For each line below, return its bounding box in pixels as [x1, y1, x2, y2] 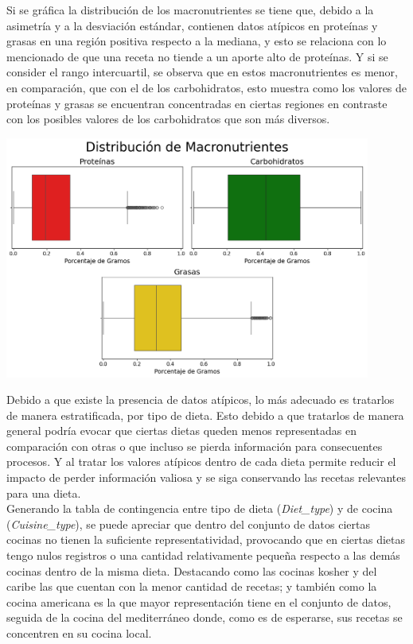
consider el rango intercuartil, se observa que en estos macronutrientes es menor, [6, 64, 398, 80]
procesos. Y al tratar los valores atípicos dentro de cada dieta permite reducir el [6, 453, 396, 470]
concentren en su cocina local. [6, 625, 152, 642]
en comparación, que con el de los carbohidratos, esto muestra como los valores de [6, 79, 407, 95]
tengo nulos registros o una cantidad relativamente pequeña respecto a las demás [6, 547, 400, 564]
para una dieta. [6, 484, 81, 501]
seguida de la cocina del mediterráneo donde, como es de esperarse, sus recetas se [6, 609, 403, 626]
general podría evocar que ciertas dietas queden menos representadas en [6, 422, 357, 439]
